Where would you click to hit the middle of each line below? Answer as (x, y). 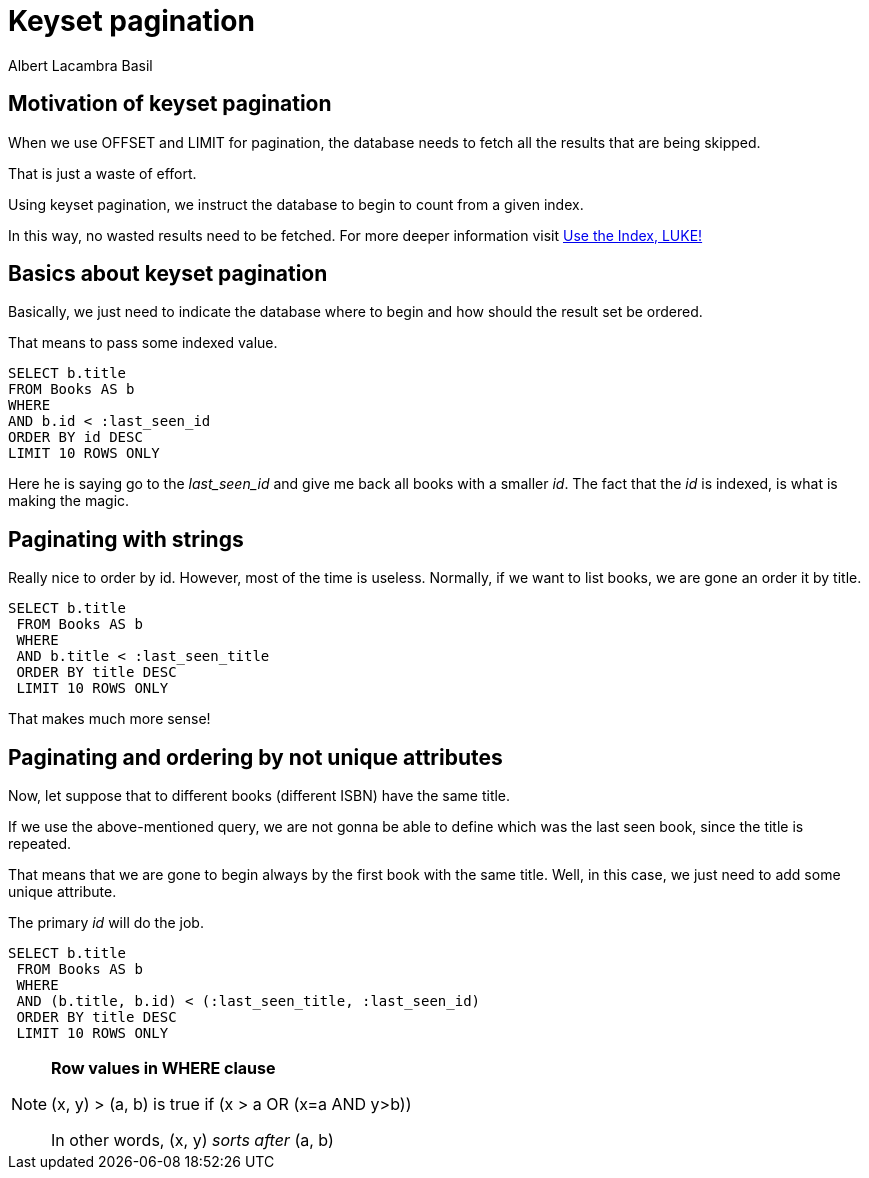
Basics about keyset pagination (168, 274)
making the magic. (69, 501)
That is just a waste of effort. (102, 173)
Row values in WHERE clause (163, 1068)
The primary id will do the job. (106, 923)
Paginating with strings (126, 539)
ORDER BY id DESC (75, 437)
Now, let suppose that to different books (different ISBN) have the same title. (259, 796)
